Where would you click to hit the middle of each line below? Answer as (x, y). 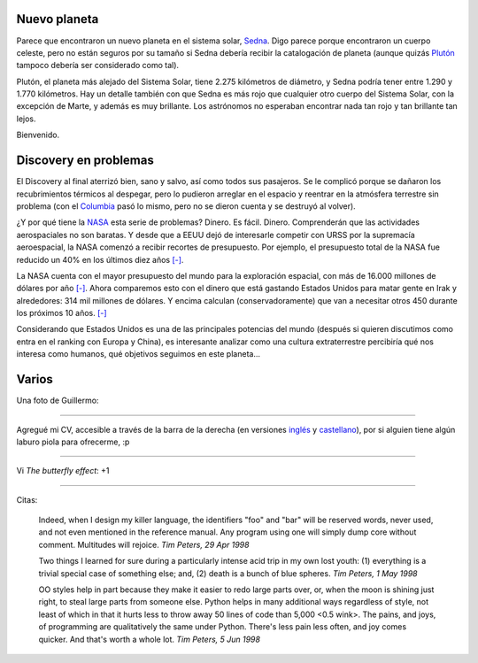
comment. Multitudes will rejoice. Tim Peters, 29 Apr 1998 (144, 544)
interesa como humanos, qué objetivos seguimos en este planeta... (139, 354)
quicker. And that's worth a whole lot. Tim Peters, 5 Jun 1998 (150, 639)
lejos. (26, 119)
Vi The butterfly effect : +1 (63, 471)
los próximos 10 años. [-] (62, 313)
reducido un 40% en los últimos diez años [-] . (100, 259)
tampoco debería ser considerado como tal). (98, 66)
